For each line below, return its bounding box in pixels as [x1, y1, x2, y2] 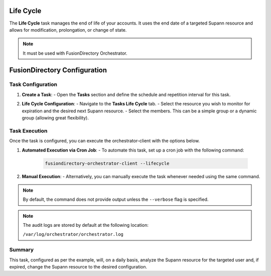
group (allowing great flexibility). [22, 115, 89, 121]
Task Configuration [9, 81, 58, 88]
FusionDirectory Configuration [9, 66, 107, 74]
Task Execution [9, 127, 48, 134]
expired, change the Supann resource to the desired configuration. [9, 264, 148, 269]
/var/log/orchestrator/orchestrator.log [23, 231, 124, 237]
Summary [9, 246, 34, 253]
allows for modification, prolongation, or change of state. [9, 27, 127, 33]
